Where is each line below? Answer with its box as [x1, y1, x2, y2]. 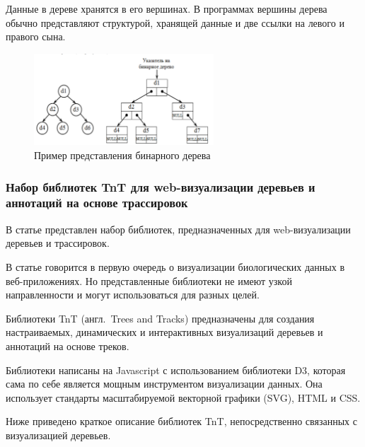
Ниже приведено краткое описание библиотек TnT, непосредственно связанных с [6, 414, 357, 429]
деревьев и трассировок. [6, 236, 110, 250]
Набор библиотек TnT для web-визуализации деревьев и [6, 178, 315, 195]
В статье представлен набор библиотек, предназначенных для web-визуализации [6, 221, 351, 236]
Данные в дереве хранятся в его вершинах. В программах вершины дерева [6, 1, 328, 16]
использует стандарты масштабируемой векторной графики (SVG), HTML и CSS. [6, 390, 361, 405]
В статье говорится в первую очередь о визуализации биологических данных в [6, 259, 344, 274]
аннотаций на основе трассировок [6, 194, 188, 211]
